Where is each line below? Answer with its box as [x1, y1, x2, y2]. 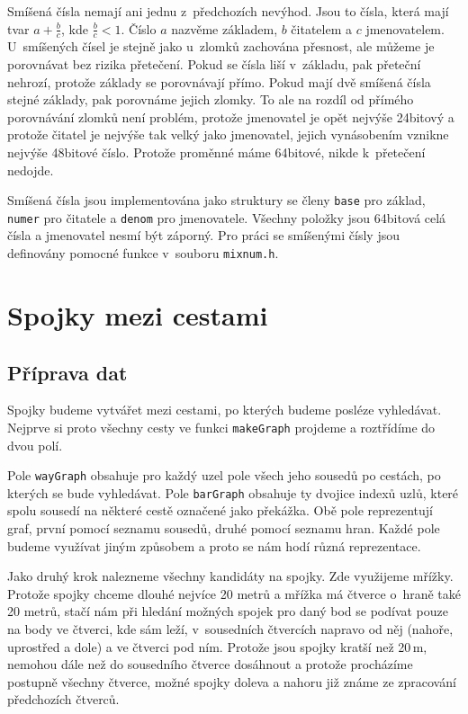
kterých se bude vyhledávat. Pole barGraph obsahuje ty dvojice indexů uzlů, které [7, 483, 459, 502]
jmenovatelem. [365, 19, 445, 38]
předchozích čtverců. [7, 690, 120, 709]
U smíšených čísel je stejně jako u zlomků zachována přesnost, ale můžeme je [7, 37, 435, 56]
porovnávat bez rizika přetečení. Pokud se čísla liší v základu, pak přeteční [7, 55, 421, 74]
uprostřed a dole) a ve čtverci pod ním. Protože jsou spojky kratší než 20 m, [7, 637, 427, 656]
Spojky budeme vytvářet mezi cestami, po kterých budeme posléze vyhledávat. [7, 400, 442, 419]
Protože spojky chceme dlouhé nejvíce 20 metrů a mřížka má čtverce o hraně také [7, 584, 462, 602]
